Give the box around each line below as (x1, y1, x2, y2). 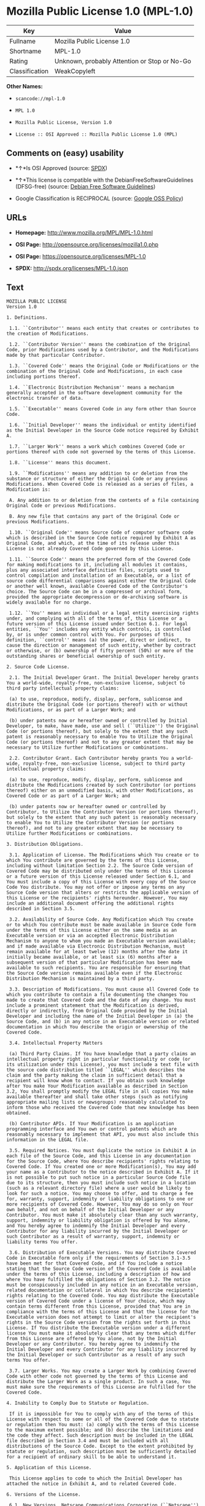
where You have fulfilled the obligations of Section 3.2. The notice (6, 1276, 191, 1283)
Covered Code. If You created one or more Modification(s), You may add (6, 1164, 196, 1170)
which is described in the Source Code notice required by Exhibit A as (6, 535, 196, 541)
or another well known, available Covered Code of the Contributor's (6, 583, 188, 590)
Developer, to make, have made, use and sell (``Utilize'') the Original (6, 723, 199, 729)
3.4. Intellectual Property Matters (9, 1040, 103, 1047)
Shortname (9, 47, 42, 55)
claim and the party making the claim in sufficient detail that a (6, 1072, 183, 1079)
